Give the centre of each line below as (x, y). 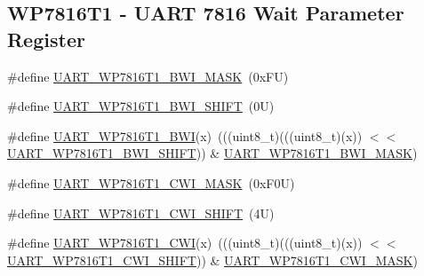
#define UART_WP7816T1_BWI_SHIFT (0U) (141, 106)
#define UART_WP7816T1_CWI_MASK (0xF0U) (151, 182)
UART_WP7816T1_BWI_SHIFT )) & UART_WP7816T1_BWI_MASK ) (212, 153)
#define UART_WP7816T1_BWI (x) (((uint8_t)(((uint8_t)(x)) (185, 135)
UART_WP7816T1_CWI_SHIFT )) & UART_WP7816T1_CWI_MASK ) (212, 260)
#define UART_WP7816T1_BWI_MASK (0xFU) (148, 76)
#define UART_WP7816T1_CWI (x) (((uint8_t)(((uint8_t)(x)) (185, 243)
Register (46, 39)
